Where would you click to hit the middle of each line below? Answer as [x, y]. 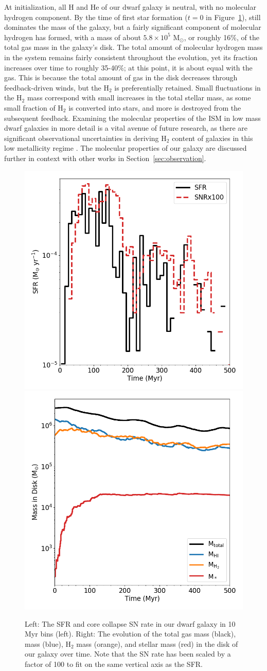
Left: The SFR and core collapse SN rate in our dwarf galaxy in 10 [130, 623]
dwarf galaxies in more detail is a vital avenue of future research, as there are [126, 128]
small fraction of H [34, 107]
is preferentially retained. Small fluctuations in [188, 87]
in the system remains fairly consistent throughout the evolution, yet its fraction [131, 57]
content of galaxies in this [212, 138]
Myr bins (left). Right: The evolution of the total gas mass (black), [130, 634]
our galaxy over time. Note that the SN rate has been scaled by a [128, 654]
